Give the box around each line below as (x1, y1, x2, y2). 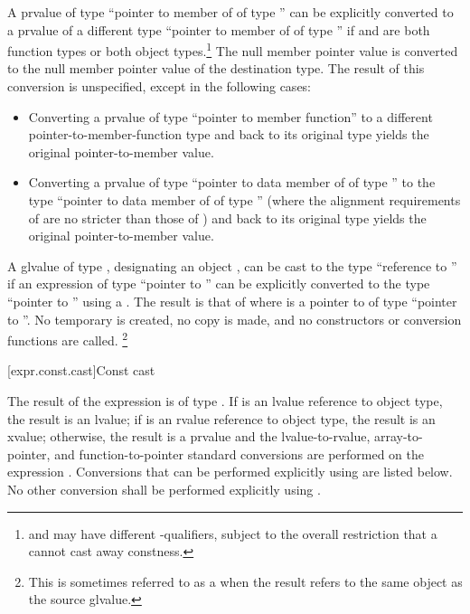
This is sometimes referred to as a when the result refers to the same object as (28, 571, 463, 590)
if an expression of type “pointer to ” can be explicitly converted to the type (7, 274, 430, 293)
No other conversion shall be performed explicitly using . (7, 479, 321, 498)
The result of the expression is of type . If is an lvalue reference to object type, (7, 392, 443, 410)
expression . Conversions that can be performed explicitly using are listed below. (7, 462, 453, 481)
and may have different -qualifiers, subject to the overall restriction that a (28, 524, 437, 543)
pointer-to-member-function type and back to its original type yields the (28, 125, 429, 144)
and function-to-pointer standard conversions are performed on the (54, 444, 425, 463)
